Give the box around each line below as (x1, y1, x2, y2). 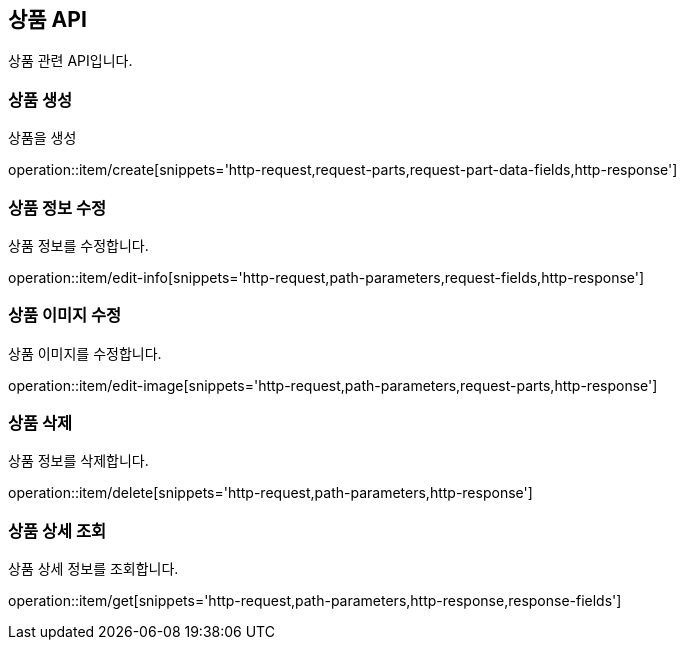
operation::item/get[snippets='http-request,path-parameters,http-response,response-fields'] (8, 592, 622, 610)
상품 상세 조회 (8, 520, 107, 541)
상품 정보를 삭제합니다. (8, 452, 149, 470)
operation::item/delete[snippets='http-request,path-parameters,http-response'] (8, 484, 533, 502)
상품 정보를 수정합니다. (8, 236, 149, 254)
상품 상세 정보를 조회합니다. (8, 560, 179, 578)
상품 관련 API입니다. (8, 52, 133, 70)
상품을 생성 (8, 129, 77, 147)
